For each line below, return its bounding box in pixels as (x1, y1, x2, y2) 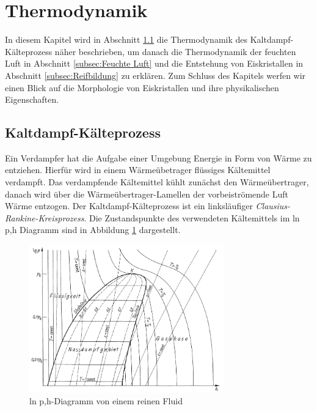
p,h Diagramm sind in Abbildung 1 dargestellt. (5, 223, 181, 236)
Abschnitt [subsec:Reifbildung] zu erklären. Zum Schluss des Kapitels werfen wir (5, 68, 306, 81)
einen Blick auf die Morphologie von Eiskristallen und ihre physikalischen (5, 81, 279, 94)
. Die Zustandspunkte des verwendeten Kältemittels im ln (84, 211, 300, 224)
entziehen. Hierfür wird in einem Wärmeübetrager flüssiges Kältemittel (5, 163, 271, 176)
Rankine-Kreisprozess (5, 211, 84, 224)
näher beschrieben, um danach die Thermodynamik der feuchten (54, 45, 296, 57)
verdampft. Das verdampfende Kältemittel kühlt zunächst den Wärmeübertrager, (5, 176, 309, 188)
